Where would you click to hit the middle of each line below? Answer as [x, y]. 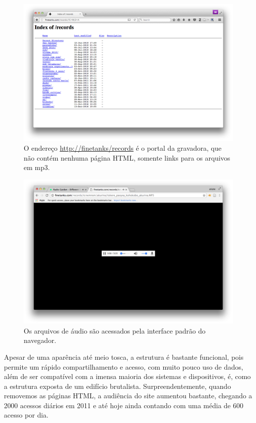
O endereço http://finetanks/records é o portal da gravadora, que [123, 148]
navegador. [40, 340]
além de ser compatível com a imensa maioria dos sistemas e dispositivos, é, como [128, 376]
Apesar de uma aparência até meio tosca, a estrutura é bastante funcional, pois [124, 357]
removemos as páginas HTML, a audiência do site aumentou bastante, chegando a [128, 396]
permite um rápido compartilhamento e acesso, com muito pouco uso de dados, [124, 366]
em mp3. [37, 167]
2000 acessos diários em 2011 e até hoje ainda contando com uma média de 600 [124, 405]
